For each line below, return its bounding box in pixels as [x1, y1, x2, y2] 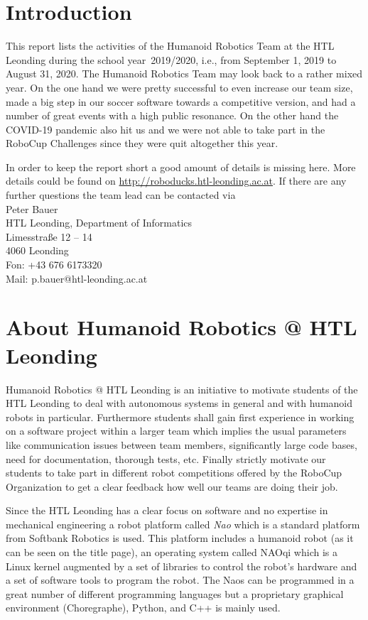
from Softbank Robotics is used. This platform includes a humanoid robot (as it [6, 531, 354, 545]
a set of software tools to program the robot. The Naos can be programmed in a [6, 572, 355, 587]
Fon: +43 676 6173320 [6, 257, 102, 272]
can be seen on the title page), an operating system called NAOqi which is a [6, 545, 337, 560]
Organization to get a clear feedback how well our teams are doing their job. [6, 479, 338, 494]
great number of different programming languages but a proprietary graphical [6, 586, 344, 601]
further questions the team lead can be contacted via [6, 187, 236, 202]
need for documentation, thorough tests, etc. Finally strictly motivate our [6, 451, 326, 466]
